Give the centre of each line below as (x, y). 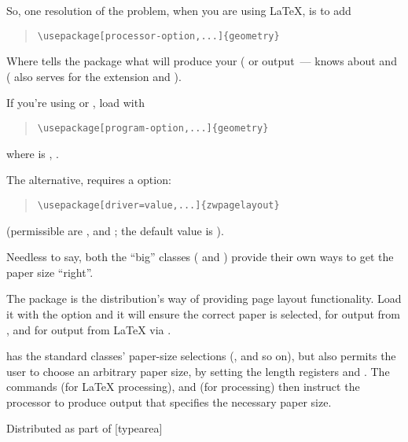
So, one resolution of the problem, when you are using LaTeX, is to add (179, 10)
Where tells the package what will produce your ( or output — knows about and (202, 61)
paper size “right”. (50, 272)
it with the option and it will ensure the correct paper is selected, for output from (203, 313)
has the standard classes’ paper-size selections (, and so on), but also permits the (201, 356)
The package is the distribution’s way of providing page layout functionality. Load (204, 298)
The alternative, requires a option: (89, 180)
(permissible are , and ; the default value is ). (115, 230)
